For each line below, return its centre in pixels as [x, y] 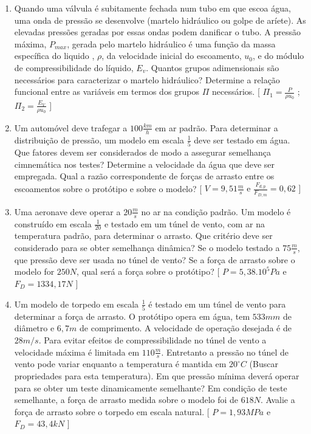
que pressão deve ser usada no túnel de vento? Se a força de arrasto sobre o [155, 259]
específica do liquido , [54, 56]
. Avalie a [278, 400]
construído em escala [53, 223]
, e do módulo [278, 56]
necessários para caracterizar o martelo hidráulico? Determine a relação [147, 79]
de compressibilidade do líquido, [74, 67]
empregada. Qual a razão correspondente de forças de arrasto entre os [144, 176]
